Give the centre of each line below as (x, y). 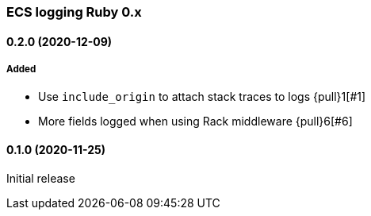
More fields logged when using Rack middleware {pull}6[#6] (195, 121)
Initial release (41, 178)
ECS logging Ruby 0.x (74, 12)
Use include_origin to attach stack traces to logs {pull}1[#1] (202, 97)
